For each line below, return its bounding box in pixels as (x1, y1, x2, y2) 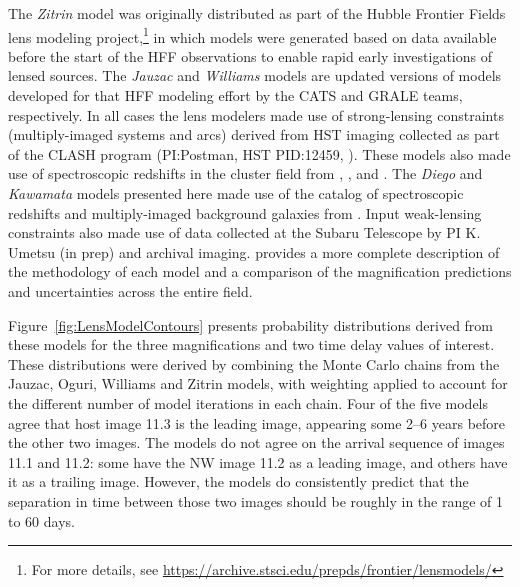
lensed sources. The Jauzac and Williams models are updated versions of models (8, 65, 502, 86)
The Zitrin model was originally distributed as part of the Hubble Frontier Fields (8, 3, 506, 23)
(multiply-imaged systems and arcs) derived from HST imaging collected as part (8, 124, 500, 145)
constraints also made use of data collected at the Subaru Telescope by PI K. (8, 222, 481, 243)
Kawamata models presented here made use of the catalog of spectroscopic (8, 183, 464, 203)
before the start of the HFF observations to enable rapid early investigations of (8, 45, 492, 66)
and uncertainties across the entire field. (8, 280, 253, 301)
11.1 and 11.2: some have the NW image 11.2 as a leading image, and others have (8, 451, 508, 472)
